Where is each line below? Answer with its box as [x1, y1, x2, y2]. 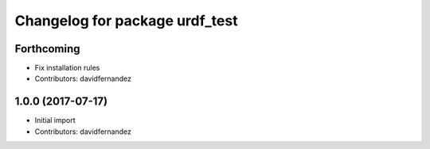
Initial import [34, 116, 76, 125]
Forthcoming [14, 42, 80, 55]
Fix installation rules [34, 63, 100, 73]
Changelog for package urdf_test [14, 12, 238, 29]
